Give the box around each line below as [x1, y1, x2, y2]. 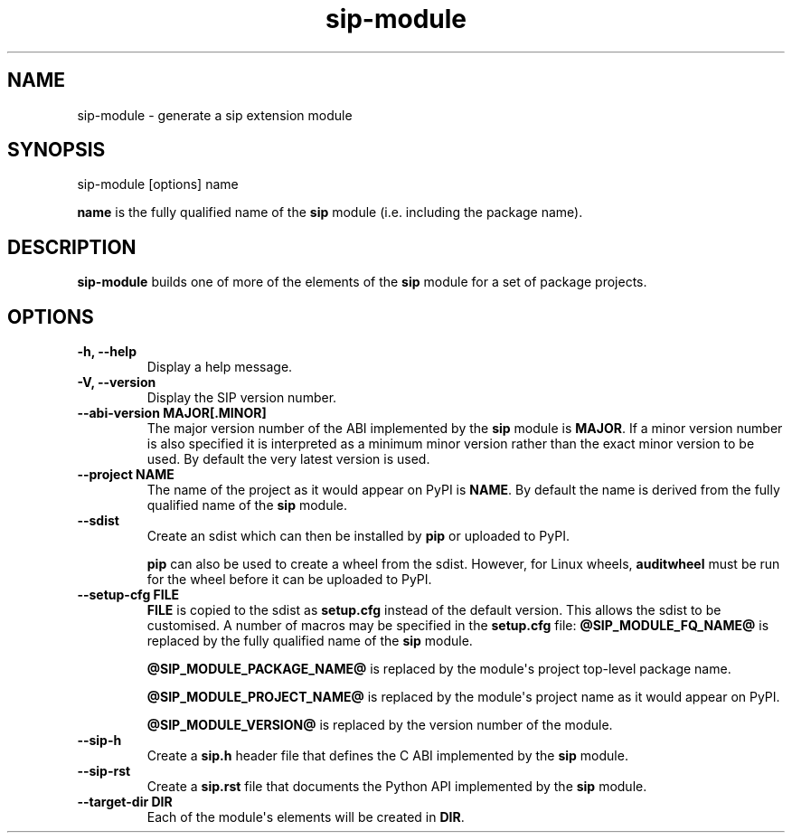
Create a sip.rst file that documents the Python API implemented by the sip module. [146, 779, 647, 795]
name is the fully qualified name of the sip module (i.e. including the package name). [77, 204, 583, 221]
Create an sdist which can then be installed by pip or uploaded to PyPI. [146, 528, 570, 544]
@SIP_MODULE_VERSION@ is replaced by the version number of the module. [146, 717, 613, 733]
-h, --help [77, 344, 137, 360]
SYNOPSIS [7, 138, 106, 162]
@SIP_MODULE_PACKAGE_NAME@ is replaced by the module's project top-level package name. [146, 661, 731, 677]
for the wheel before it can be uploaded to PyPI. [146, 571, 432, 588]
